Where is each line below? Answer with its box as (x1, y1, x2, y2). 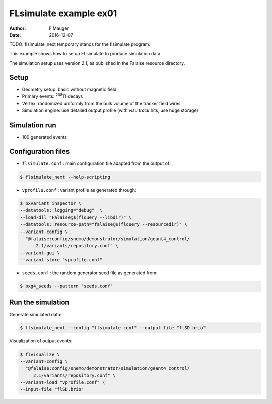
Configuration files (9, 147, 70, 156)
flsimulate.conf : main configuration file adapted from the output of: (22, 160, 171, 166)
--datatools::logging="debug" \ (20, 207, 103, 213)
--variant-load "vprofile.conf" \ (20, 380, 105, 385)
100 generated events (22, 134, 67, 140)
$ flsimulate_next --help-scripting (20, 174, 111, 180)
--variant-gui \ (20, 250, 60, 256)
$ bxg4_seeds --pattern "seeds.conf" (20, 283, 113, 290)
